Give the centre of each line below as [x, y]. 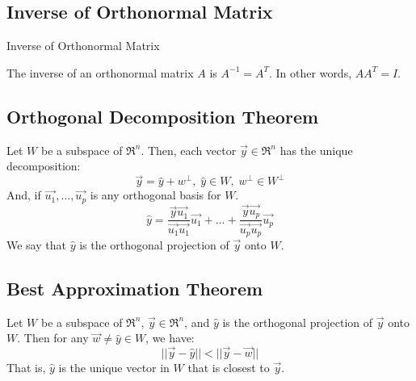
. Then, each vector [189, 150]
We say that [36, 244]
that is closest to [229, 368]
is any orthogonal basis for [155, 195]
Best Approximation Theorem [135, 288]
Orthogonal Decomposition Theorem [163, 116]
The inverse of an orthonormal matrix [100, 72]
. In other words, [311, 72]
